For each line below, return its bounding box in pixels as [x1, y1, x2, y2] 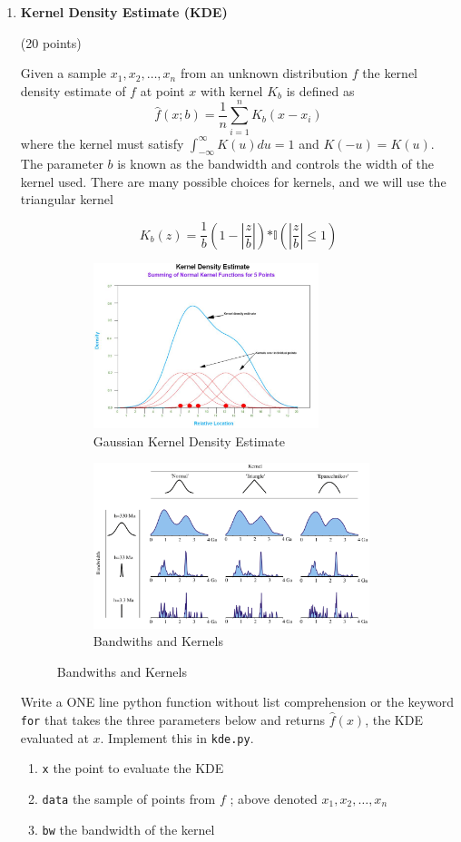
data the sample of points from [42, 788, 216, 808]
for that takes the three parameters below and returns [20, 710, 326, 729]
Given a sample [20, 64, 107, 83]
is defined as [286, 81, 355, 100]
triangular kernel [20, 190, 113, 209]
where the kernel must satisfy [20, 133, 184, 152]
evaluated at [20, 728, 89, 747]
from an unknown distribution [180, 64, 348, 83]
